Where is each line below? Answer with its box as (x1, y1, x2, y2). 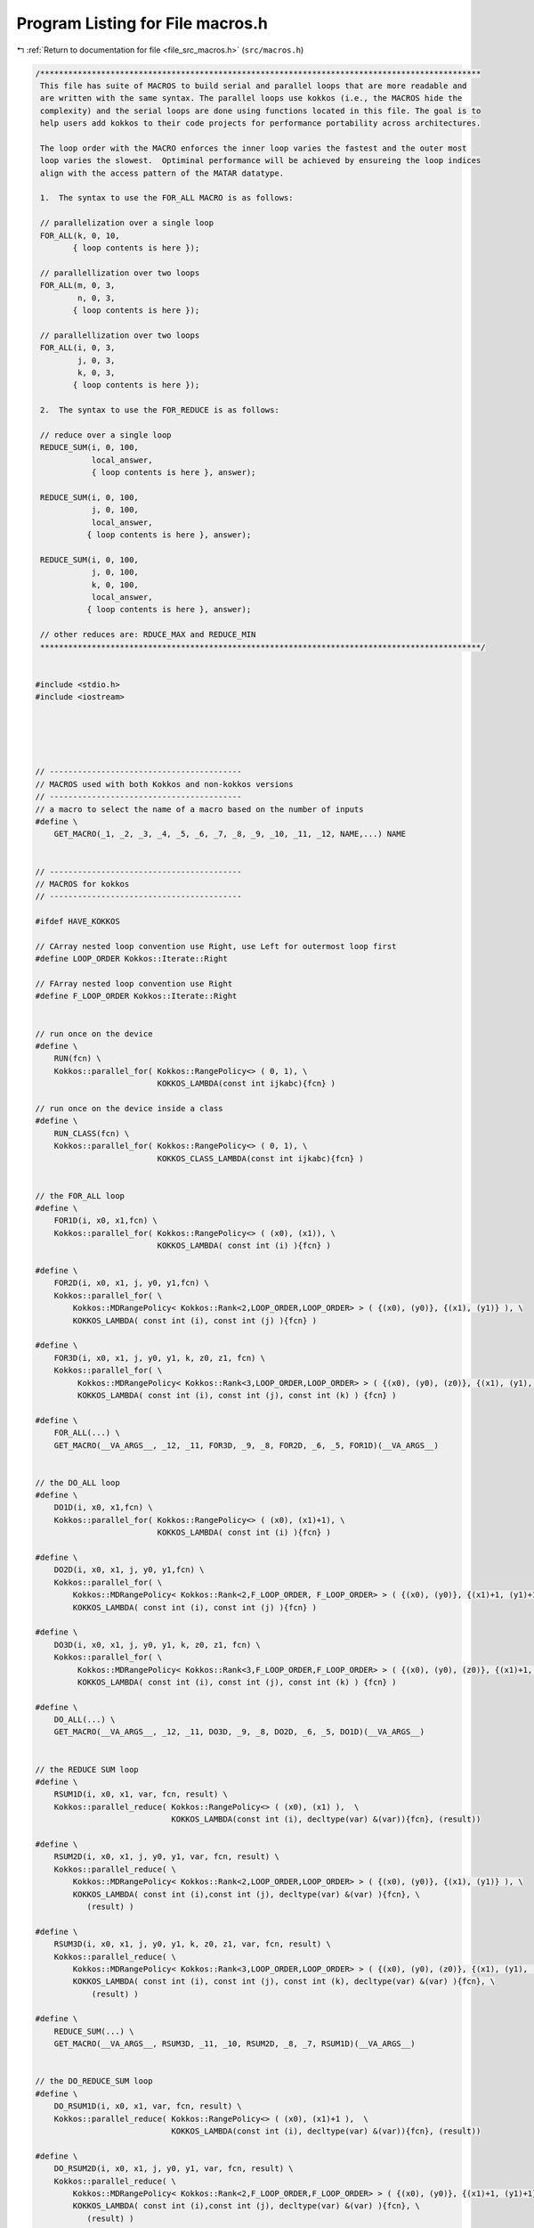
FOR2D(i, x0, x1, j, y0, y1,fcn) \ (53, 1278, 209, 1288)
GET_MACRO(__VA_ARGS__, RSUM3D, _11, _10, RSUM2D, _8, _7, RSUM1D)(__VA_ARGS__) (53, 2039, 416, 2049)
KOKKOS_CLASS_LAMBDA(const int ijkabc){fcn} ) (157, 1153, 364, 1163)
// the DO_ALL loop (35, 1478, 120, 1487)
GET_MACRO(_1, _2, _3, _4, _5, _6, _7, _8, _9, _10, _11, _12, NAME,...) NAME (53, 829, 407, 840)
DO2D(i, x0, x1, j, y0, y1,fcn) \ (53, 1565, 205, 1575)
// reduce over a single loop (40, 430, 173, 440)
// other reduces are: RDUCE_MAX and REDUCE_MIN (40, 629, 256, 640)
